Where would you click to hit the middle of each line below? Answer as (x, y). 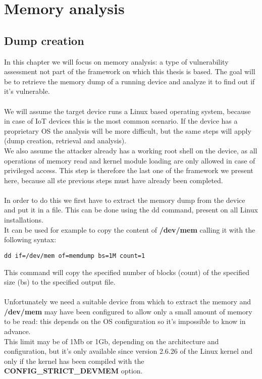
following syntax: (30, 239)
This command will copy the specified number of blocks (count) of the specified (127, 272)
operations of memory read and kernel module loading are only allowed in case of (130, 160)
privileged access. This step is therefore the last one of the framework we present (129, 170)
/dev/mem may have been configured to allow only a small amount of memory (128, 311)
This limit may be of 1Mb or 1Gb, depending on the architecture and (112, 341)
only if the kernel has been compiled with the (74, 361)
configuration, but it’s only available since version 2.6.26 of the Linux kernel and (128, 351)
